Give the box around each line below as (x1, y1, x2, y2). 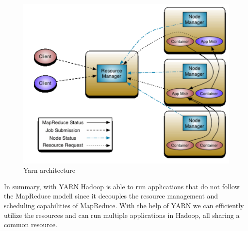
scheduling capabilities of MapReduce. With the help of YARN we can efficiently (4, 200, 244, 210)
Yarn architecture (23, 165, 76, 175)
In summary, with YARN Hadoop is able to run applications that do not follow (4, 181, 240, 191)
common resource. (4, 219, 57, 230)
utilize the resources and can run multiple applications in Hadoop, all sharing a (4, 210, 240, 220)
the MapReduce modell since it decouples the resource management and (4, 191, 218, 201)
